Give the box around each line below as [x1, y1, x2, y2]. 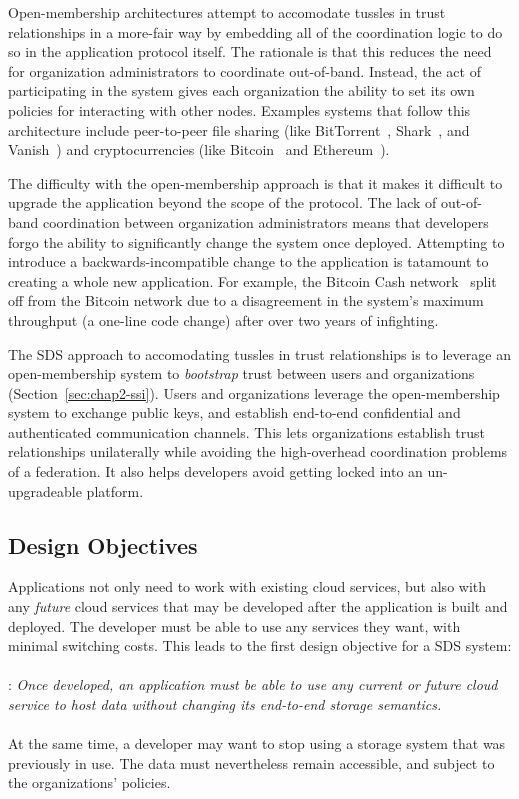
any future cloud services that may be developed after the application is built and [8, 596, 508, 617]
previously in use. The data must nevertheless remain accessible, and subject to [8, 752, 495, 773]
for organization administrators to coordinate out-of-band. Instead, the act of [8, 60, 481, 81]
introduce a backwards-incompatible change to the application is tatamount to [8, 251, 489, 272]
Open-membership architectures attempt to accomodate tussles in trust [8, 2, 446, 22]
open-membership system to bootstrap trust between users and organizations [8, 363, 475, 384]
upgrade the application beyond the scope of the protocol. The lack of [8, 192, 437, 213]
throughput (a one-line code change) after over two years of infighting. [8, 309, 439, 330]
